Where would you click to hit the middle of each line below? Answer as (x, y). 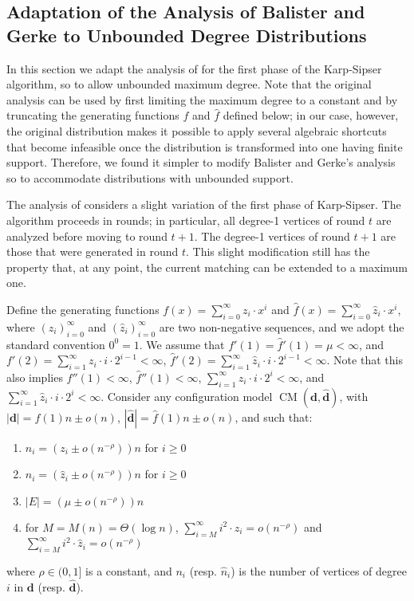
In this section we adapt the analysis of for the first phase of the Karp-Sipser (194, 68)
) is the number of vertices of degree (319, 570)
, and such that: (274, 416)
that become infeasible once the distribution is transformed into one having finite (205, 146)
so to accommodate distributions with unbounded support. (150, 177)
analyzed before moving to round (87, 236)
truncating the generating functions (93, 115)
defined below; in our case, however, (311, 115)
